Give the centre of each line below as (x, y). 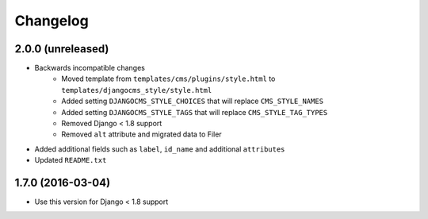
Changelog (52, 21)
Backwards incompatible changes (90, 68)
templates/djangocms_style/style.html (137, 90)
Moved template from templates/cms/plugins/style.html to (168, 79)
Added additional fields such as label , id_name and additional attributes (160, 149)
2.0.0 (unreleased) (62, 49)
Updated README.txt (71, 160)
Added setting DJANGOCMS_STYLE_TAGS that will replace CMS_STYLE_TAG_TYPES (195, 112)
